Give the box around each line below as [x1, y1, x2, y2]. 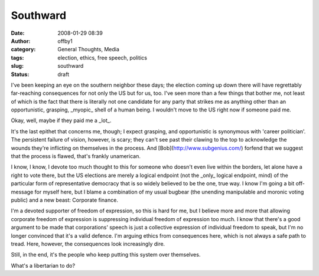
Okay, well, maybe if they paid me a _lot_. [11, 117, 112, 124]
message [11, 188, 34, 195]
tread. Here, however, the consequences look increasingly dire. [11, 240, 165, 247]
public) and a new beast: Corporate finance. [11, 196, 118, 203]
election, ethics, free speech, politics [57, 54, 148, 61]
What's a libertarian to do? [11, 262, 76, 269]
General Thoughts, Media [57, 46, 119, 53]
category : [11, 46, 36, 53]
